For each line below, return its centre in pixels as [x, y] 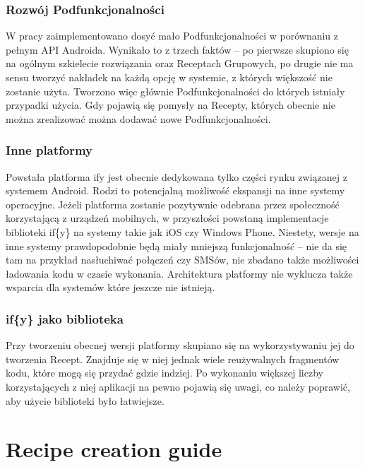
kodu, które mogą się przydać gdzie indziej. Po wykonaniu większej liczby [164, 373]
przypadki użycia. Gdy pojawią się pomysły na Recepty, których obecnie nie [170, 105]
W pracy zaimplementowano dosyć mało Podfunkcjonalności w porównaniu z [172, 36]
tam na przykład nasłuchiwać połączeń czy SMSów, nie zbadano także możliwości [182, 260]
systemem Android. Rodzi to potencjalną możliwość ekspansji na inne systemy [175, 190]
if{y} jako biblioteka [65, 318]
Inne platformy [49, 150]
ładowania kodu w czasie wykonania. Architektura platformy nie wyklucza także [179, 273]
